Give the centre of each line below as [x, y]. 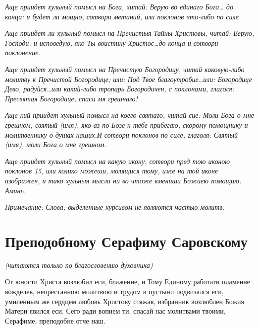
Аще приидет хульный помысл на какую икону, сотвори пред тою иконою [118, 161]
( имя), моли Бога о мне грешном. [56, 144]
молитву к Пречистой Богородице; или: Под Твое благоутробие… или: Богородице [129, 79]
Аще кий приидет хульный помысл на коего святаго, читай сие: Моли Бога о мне [129, 115]
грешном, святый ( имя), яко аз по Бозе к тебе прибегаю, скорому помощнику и [127, 124]
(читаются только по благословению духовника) [79, 265]
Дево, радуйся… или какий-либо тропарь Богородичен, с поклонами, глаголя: [120, 89]
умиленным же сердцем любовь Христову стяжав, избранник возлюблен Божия [125, 301]
